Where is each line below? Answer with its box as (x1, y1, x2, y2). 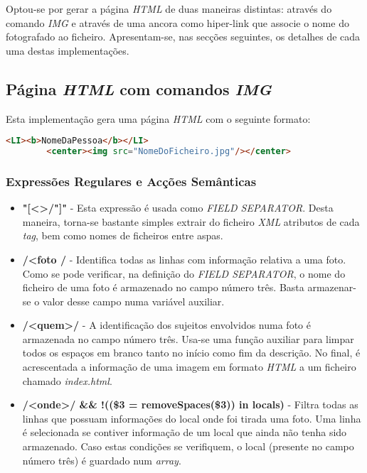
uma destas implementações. (6, 43, 129, 58)
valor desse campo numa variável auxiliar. (42, 293, 225, 308)
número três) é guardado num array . (22, 452, 181, 467)
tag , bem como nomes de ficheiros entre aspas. (22, 228, 223, 243)
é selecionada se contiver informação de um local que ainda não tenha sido (22, 425, 347, 440)
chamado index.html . (22, 373, 112, 388)
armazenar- (307, 280, 356, 295)
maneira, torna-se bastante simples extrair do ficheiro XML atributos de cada (22, 214, 360, 229)
